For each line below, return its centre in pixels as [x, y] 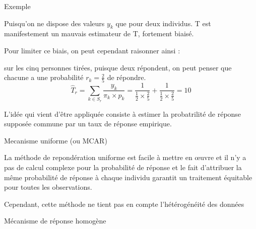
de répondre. [126, 77]
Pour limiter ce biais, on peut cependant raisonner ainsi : [92, 50]
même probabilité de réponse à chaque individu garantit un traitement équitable [128, 177]
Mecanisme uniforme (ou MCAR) [56, 140]
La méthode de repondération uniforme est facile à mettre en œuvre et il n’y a [125, 157]
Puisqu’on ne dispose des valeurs [54, 23]
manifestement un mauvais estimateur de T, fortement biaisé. [99, 33]
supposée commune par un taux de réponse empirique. [88, 124]
